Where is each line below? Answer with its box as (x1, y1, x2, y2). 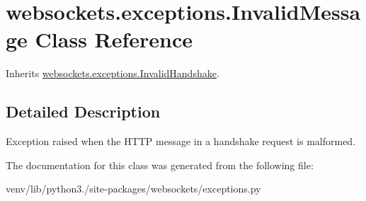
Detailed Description (6, 100, 161, 122)
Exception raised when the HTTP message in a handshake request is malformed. (6, 134, 356, 149)
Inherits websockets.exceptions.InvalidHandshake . (6, 66, 219, 81)
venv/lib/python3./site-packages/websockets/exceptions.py (6, 181, 261, 196)
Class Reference (35, 25, 193, 54)
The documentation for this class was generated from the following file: (6, 157, 314, 172)
